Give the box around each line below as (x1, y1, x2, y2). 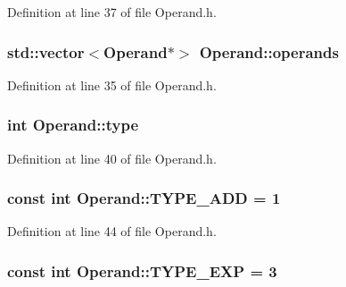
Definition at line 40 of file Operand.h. (7, 148, 217, 167)
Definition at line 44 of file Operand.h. (7, 222, 217, 241)
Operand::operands (199, 40, 339, 63)
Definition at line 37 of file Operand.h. (7, 3, 217, 21)
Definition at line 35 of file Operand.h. (7, 75, 217, 94)
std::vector (7, 40, 85, 63)
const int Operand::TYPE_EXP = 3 (7, 259, 277, 282)
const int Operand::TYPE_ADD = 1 (7, 187, 281, 209)
